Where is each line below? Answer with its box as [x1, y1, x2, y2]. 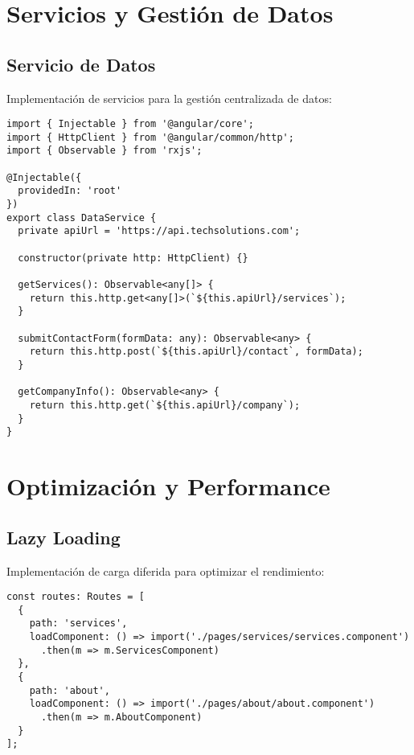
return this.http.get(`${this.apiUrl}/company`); [29, 399, 301, 411]
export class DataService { [6, 211, 157, 224]
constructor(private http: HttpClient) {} [18, 252, 248, 264]
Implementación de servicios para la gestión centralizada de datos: [6, 89, 332, 106]
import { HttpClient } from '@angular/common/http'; [6, 131, 294, 143]
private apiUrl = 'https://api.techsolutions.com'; [18, 225, 301, 237]
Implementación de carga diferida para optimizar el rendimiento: [6, 562, 325, 579]
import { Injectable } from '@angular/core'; [6, 118, 254, 130]
